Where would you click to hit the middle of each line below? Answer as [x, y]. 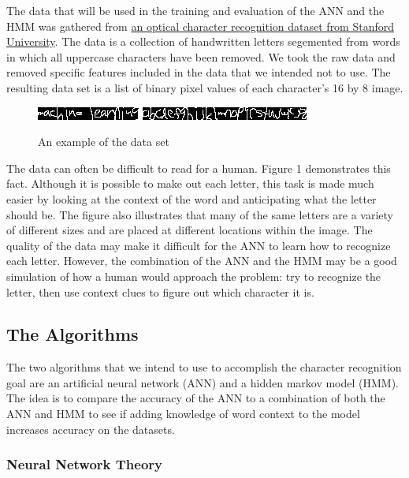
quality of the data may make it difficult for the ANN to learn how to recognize [199, 245]
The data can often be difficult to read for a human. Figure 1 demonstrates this [199, 168]
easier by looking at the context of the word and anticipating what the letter [191, 198]
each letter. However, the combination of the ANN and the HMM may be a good [202, 261]
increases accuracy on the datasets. [91, 429]
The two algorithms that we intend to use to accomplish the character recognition [204, 367]
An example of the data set [104, 142]
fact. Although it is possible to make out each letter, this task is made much [190, 183]
